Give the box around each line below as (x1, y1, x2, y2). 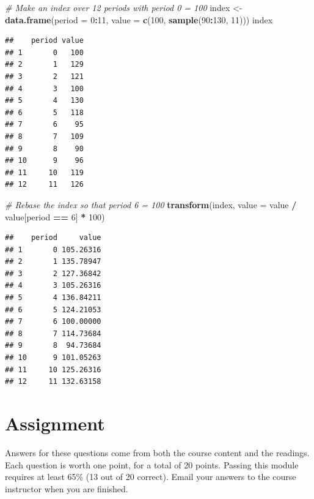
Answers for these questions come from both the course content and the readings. (5, 446, 310, 459)
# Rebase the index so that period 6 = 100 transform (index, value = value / (5, 198, 297, 211)
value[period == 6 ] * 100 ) (5, 210, 105, 223)
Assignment (5, 411, 105, 435)
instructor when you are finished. (5, 482, 128, 495)
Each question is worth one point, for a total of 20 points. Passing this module (5, 458, 299, 471)
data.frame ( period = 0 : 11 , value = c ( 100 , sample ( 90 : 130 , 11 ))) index (5, 13, 273, 26)
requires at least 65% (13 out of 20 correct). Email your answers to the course (5, 470, 296, 483)
